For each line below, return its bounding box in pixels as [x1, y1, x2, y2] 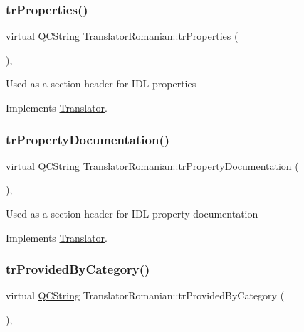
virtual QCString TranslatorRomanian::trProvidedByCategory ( [6, 288, 285, 303]
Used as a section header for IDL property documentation [6, 206, 258, 220]
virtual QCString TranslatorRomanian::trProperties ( [6, 28, 239, 43]
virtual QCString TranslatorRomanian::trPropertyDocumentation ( [6, 158, 299, 173]
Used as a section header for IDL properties [6, 76, 196, 91]
